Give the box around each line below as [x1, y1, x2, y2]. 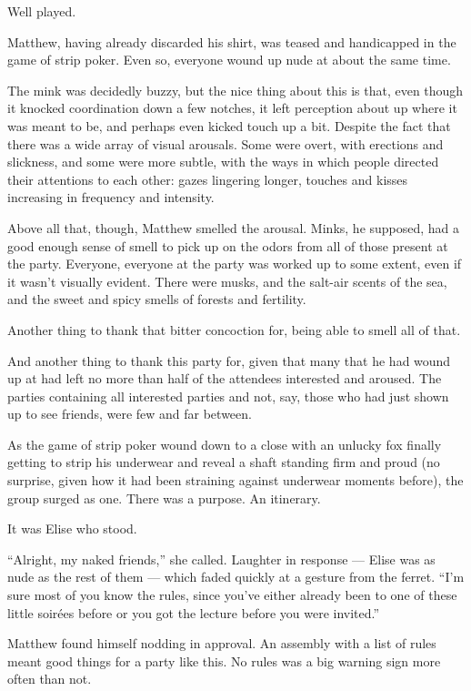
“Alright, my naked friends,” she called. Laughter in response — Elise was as [7, 549, 436, 568]
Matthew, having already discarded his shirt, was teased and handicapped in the [7, 32, 456, 51]
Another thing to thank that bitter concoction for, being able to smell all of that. [7, 320, 461, 339]
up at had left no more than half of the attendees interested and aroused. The [7, 369, 442, 388]
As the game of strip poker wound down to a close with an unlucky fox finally [7, 434, 442, 453]
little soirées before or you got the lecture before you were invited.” [7, 603, 380, 622]
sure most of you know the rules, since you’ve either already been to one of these [7, 585, 457, 605]
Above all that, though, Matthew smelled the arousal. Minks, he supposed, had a [7, 218, 460, 237]
